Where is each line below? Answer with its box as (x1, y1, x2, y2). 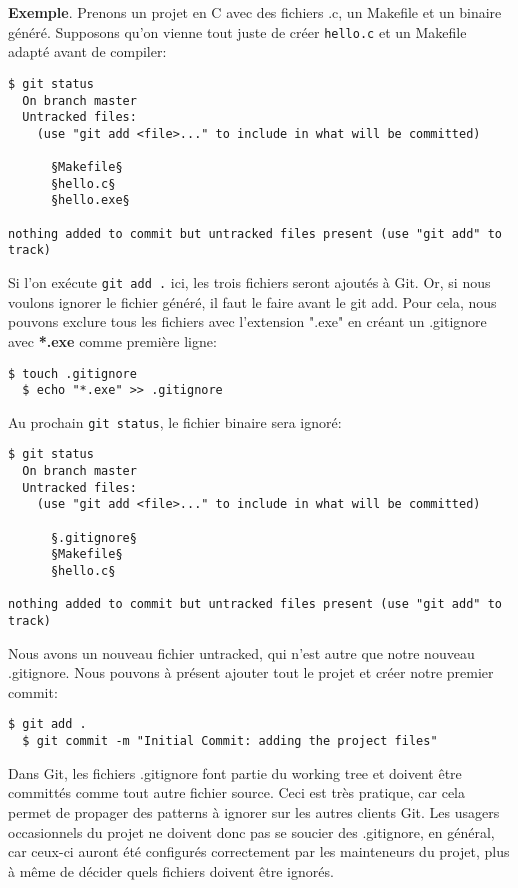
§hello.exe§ (50, 193, 130, 208)
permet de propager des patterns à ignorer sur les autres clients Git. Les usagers (8, 801, 500, 822)
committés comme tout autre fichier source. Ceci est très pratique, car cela (8, 782, 466, 803)
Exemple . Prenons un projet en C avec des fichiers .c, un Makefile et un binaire (8, 2, 502, 22)
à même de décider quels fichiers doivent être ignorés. (8, 860, 334, 881)
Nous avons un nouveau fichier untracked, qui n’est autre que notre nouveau (8, 642, 475, 663)
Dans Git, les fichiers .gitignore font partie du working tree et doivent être (8, 762, 462, 783)
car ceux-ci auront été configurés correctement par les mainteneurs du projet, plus (8, 841, 510, 862)
